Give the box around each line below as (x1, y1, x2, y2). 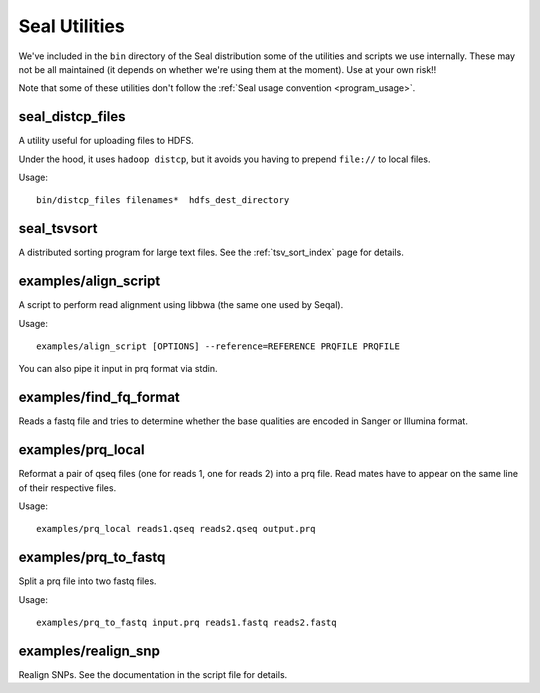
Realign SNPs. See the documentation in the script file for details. (18, 668, 288, 680)
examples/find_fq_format (18, 389, 180, 406)
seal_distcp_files (18, 108, 126, 125)
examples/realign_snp (18, 642, 160, 659)
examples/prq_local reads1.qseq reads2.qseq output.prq (36, 523, 316, 535)
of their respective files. (18, 481, 117, 494)
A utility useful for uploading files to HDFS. (18, 135, 194, 147)
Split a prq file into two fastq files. (18, 575, 157, 587)
